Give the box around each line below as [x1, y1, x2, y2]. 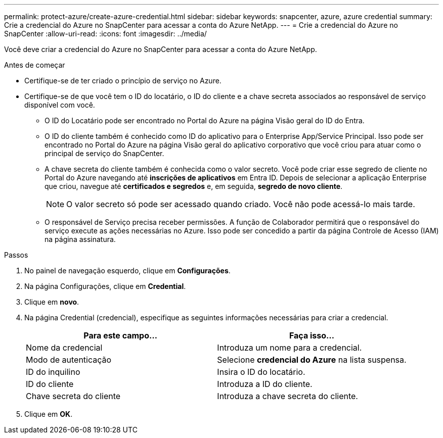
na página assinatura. [45, 235, 116, 244]
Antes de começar [4, 61, 65, 69]
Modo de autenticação [26, 355, 112, 365]
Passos [4, 251, 28, 259]
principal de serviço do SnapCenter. [45, 149, 164, 158]
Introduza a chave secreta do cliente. [217, 391, 358, 401]
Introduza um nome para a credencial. [217, 343, 362, 353]
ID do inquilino [26, 367, 80, 377]
